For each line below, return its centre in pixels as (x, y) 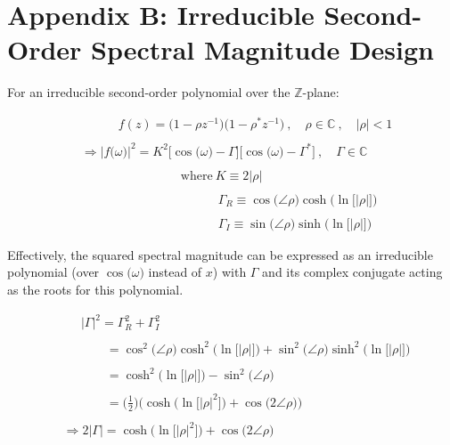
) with (229, 272)
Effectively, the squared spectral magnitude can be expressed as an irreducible (220, 254)
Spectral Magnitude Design (262, 49)
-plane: (321, 92)
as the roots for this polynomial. (95, 289)
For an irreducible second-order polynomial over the (149, 92)
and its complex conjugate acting (352, 272)
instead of (175, 272)
